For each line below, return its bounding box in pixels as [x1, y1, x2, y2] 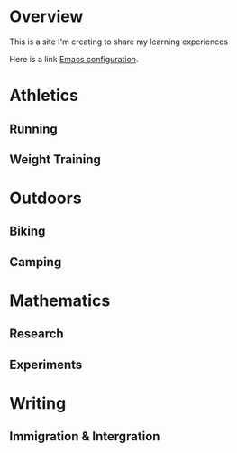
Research [9, 327, 65, 342]
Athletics [9, 86, 79, 106]
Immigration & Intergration [9, 429, 160, 444]
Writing [9, 393, 67, 414]
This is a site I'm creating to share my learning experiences [9, 36, 228, 47]
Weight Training [9, 152, 102, 167]
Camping [9, 254, 62, 270]
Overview [9, 6, 84, 27]
